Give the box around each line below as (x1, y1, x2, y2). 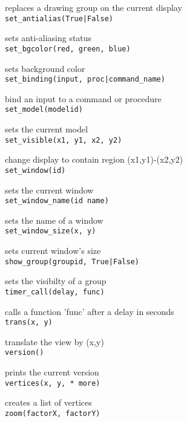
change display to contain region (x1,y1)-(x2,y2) (5, 153, 183, 166)
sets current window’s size (5, 244, 101, 256)
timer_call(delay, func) (5, 287, 105, 296)
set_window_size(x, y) (5, 227, 96, 236)
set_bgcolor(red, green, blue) (5, 44, 131, 53)
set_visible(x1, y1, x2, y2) (5, 135, 122, 144)
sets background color (5, 62, 85, 74)
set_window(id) (5, 166, 66, 175)
